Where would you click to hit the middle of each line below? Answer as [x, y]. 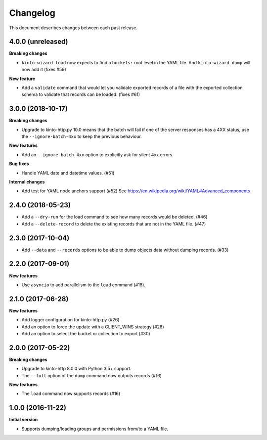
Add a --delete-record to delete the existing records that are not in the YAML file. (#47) [114, 224]
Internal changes [27, 182]
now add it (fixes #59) [44, 70]
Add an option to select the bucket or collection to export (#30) [86, 334]
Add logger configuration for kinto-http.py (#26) [70, 320]
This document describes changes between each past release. [73, 28]
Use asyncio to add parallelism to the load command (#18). [84, 285]
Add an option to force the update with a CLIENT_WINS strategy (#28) [93, 327]
